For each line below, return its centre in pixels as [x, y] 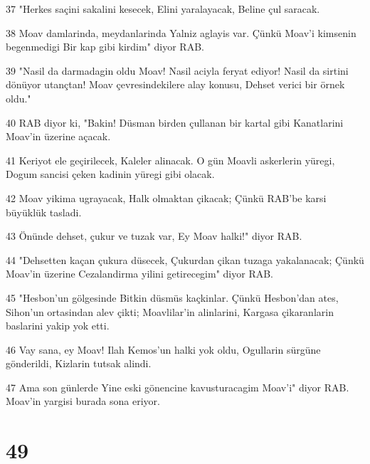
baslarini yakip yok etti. [58, 326]
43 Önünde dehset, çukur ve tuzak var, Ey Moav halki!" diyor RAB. [154, 236]
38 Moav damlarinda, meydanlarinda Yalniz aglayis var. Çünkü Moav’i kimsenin [181, 32]
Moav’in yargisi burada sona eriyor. [83, 401]
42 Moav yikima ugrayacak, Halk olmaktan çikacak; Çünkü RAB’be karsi [166, 197]
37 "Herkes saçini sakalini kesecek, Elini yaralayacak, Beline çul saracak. [163, 9]
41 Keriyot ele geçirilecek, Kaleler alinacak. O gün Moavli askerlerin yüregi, [170, 160]
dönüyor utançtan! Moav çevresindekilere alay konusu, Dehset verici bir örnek [175, 84]
